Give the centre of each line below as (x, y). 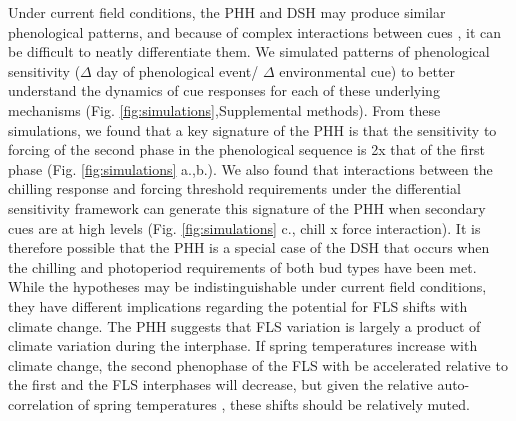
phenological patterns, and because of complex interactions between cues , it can (255, 31)
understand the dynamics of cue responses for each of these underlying (224, 90)
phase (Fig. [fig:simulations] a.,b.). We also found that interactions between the (250, 168)
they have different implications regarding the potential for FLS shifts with (238, 305)
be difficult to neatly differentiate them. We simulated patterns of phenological (249, 51)
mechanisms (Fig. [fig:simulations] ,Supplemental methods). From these (224, 109)
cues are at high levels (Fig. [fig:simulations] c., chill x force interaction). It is (244, 227)
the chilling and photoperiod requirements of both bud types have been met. (242, 266)
